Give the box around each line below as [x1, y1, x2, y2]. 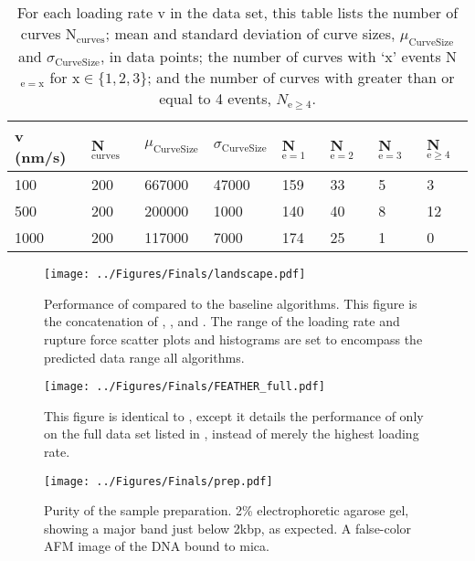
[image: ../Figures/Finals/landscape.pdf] [44, 268, 306, 281]
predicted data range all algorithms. [44, 347, 245, 366]
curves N [20, 23, 77, 44]
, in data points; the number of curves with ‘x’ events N [100, 46, 458, 68]
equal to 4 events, [159, 88, 271, 110]
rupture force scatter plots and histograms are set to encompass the [44, 329, 423, 348]
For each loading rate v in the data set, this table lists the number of [16, 2, 459, 23]
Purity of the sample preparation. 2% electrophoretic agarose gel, [44, 501, 409, 520]
